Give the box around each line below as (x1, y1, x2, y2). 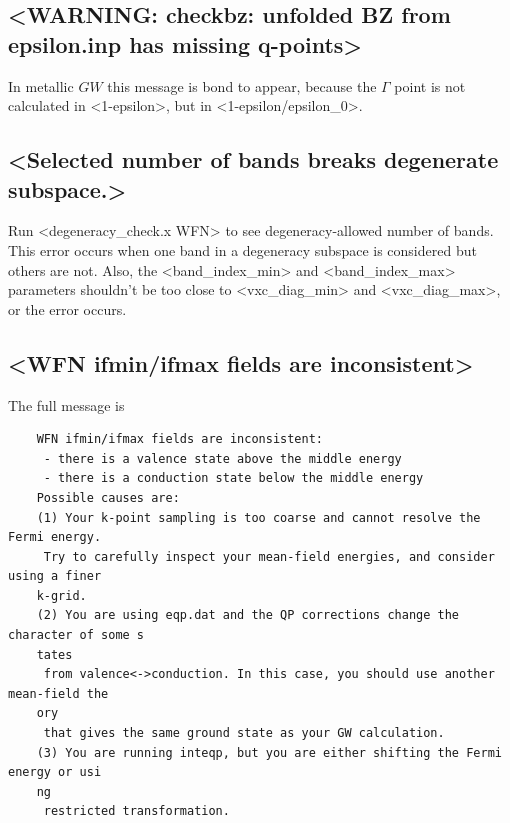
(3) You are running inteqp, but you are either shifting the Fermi (36, 745, 502, 760)
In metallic (8, 75, 74, 96)
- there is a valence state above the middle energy (43, 451, 402, 466)
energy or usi (8, 765, 102, 780)
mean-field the (8, 686, 109, 701)
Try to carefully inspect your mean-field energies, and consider (43, 549, 495, 564)
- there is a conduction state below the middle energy (43, 471, 424, 486)
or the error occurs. (8, 298, 127, 319)
